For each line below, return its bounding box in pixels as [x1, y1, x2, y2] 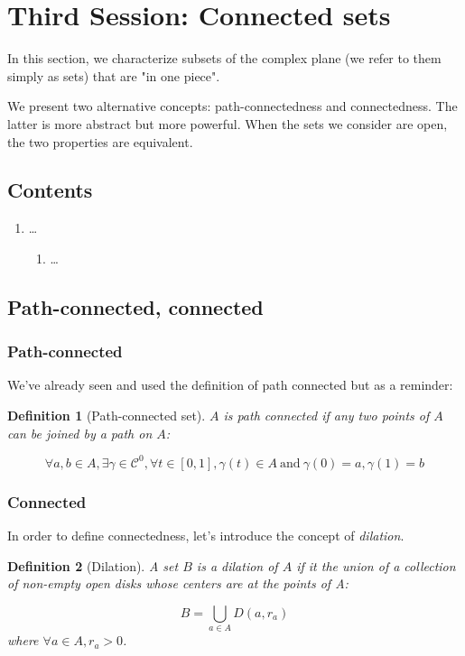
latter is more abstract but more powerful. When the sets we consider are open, [7, 114, 448, 133]
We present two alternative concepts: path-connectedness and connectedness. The [7, 97, 458, 115]
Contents [7, 176, 93, 204]
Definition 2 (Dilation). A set [7, 556, 179, 575]
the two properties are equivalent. [7, 132, 193, 151]
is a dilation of [196, 556, 278, 575]
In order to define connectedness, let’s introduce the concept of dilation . [7, 525, 405, 544]
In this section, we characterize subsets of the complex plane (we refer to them [7, 49, 442, 68]
